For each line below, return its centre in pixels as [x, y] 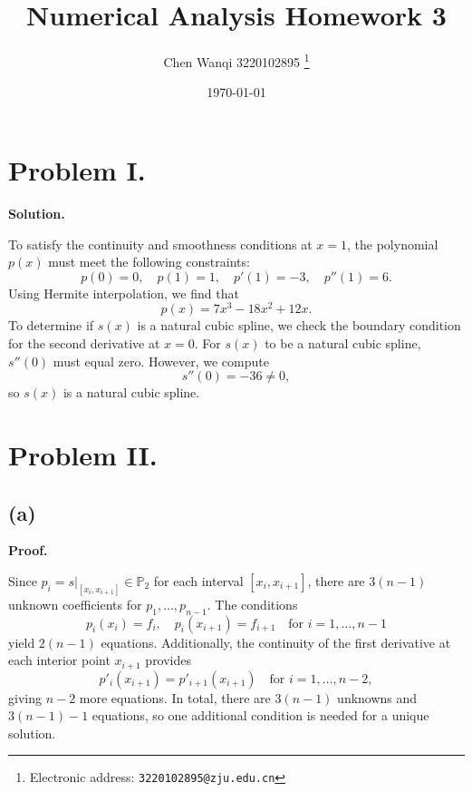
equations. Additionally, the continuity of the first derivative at [276, 642]
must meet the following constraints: [149, 262]
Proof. [28, 550]
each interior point [59, 660]
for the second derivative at [84, 342]
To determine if [51, 325]
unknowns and [377, 697]
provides [169, 660]
